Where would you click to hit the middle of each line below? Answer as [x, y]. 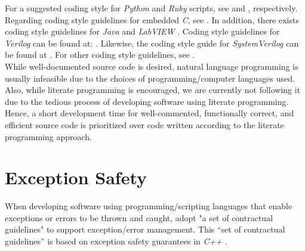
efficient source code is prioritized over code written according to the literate [144, 124]
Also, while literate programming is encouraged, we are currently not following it [153, 90]
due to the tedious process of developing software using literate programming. [147, 101]
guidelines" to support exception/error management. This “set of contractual [145, 229]
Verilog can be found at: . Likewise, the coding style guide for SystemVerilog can [152, 43]
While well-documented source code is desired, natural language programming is [152, 66]
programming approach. [48, 136]
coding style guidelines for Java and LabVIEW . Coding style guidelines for [142, 31]
